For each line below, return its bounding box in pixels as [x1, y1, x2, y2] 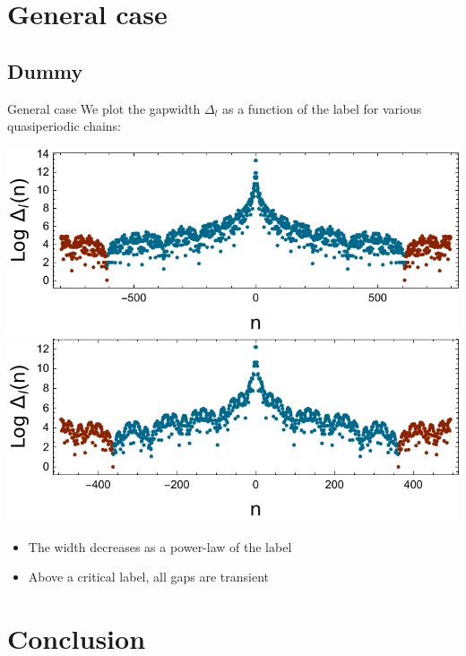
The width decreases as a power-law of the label [28, 537, 292, 556]
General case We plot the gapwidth [7, 99, 201, 117]
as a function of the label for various [221, 99, 422, 117]
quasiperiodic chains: [7, 117, 121, 135]
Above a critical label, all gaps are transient [28, 567, 270, 586]
